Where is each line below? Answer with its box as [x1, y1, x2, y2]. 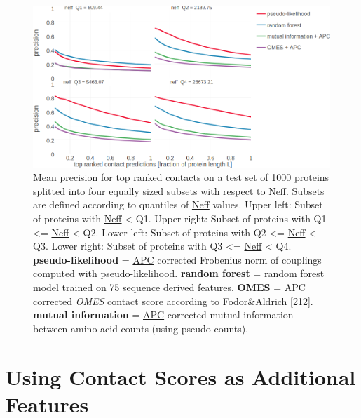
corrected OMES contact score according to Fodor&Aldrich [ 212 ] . [33, 293, 313, 308]
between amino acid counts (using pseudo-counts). [33, 321, 249, 335]
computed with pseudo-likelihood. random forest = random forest [33, 266, 325, 281]
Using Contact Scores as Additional [5, 362, 356, 391]
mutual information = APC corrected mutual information [33, 307, 294, 322]
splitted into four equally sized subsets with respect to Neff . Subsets [33, 183, 325, 198]
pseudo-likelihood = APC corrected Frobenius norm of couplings [33, 252, 322, 267]
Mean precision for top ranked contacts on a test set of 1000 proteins [33, 170, 329, 184]
